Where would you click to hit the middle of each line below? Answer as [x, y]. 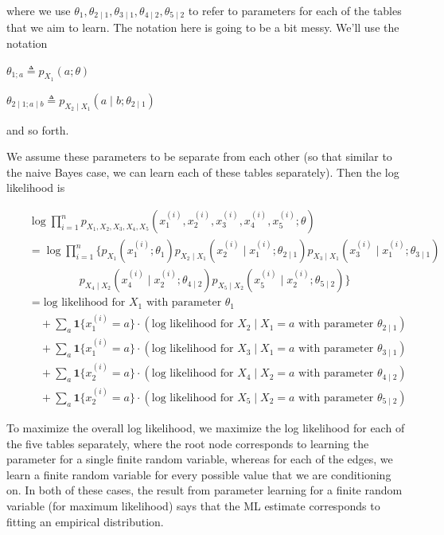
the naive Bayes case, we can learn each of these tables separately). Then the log [203, 172]
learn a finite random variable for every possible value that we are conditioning [199, 474]
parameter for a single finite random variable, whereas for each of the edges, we [200, 459]
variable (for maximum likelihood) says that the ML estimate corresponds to [193, 505]
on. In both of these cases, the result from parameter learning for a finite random [204, 490]
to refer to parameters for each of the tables [295, 10]
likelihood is [36, 187]
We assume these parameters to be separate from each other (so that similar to [199, 156]
